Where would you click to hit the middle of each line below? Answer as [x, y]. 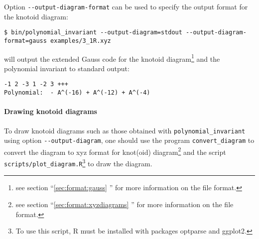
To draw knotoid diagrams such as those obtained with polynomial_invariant [125, 130]
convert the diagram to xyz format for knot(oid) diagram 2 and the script [115, 151]
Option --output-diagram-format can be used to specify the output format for [126, 6]
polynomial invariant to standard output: [67, 68]
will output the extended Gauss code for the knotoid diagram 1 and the [112, 58]
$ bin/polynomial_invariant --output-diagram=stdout [93, 33]
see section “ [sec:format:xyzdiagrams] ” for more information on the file [125, 204]
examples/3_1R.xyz [81, 41]
